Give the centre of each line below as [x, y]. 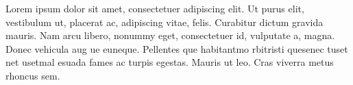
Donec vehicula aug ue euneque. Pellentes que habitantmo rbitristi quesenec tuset [177, 48]
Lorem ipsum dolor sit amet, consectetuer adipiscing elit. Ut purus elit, [155, 8]
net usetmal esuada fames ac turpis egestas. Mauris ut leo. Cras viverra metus [170, 62]
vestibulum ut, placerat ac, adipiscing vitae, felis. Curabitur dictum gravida [165, 22]
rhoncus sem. [33, 75]
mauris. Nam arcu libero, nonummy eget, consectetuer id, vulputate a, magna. [170, 35]
